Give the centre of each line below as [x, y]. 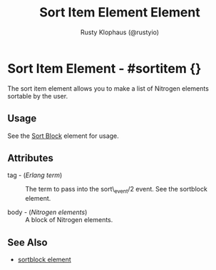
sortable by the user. [38, 96]
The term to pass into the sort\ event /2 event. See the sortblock [117, 190]
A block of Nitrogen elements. [69, 220]
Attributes [30, 158]
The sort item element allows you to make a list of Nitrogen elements [108, 88]
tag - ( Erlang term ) [35, 175]
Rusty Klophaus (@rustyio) [120, 32]
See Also [27, 242]
